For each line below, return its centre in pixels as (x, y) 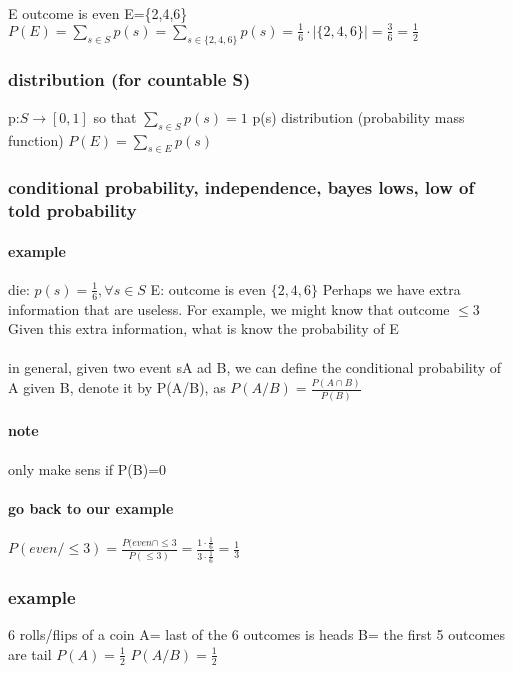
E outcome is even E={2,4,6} (98, 12)
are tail (30, 653)
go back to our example (91, 507)
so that (115, 116)
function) (36, 139)
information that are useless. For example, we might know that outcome (229, 308)
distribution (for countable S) (129, 79)
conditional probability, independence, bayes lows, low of (241, 187)
